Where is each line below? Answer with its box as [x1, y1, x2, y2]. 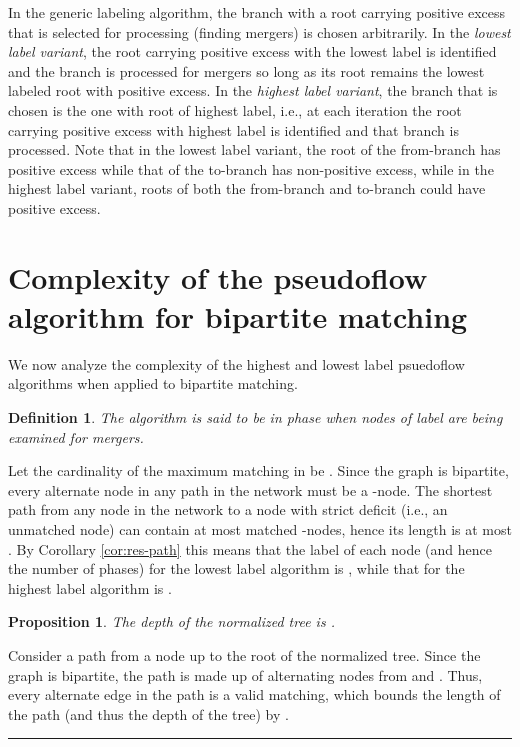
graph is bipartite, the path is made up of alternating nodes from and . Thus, [8, 664, 483, 685]
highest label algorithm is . [8, 577, 172, 598]
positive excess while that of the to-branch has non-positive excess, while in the [8, 158, 494, 179]
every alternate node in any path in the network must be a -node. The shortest [8, 479, 493, 500]
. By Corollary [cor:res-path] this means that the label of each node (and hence [8, 538, 492, 559]
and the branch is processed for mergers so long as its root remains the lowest [8, 60, 485, 81]
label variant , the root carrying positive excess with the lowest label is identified [8, 41, 497, 62]
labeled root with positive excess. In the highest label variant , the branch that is [8, 80, 498, 101]
